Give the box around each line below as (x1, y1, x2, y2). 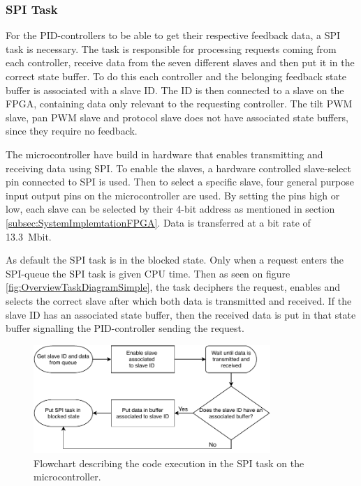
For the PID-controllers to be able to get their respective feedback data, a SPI (6, 28, 341, 43)
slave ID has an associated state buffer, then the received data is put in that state (6, 307, 356, 321)
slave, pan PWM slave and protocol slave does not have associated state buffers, (6, 109, 348, 124)
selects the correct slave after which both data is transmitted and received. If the (6, 293, 352, 307)
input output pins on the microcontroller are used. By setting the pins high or (6, 188, 340, 202)
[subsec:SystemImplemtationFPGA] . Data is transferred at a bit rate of (6, 215, 311, 229)
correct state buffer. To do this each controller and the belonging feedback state (6, 69, 347, 83)
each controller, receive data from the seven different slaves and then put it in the (6, 55, 355, 70)
